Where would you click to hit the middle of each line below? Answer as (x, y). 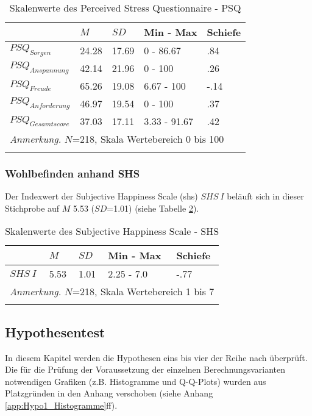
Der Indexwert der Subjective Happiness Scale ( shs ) (101, 196)
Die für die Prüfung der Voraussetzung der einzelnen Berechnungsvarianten (145, 369)
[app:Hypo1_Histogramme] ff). (61, 405)
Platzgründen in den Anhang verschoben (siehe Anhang (109, 393)
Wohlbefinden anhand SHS (73, 173)
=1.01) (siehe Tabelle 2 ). (153, 208)
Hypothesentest (55, 332)
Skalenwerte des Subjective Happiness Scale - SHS (112, 231)
